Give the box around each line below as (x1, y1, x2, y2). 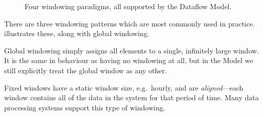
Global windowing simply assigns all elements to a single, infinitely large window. (4, 45, 259, 55)
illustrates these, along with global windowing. (4, 28, 149, 39)
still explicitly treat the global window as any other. (4, 65, 167, 75)
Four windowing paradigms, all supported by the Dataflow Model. (25, 1, 232, 11)
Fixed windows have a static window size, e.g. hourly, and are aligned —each (4, 82, 244, 93)
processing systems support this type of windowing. (4, 102, 165, 112)
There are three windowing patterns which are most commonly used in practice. (4, 18, 255, 28)
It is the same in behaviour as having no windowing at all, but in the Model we (4, 55, 253, 66)
